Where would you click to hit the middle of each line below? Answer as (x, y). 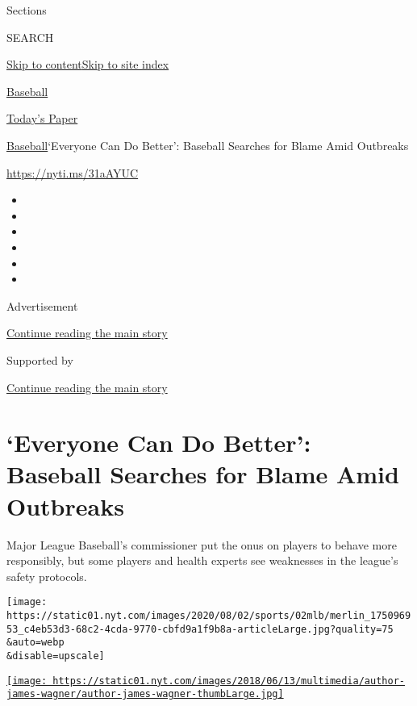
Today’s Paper (42, 118)
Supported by (40, 359)
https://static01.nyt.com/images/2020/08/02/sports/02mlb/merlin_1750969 (209, 616)
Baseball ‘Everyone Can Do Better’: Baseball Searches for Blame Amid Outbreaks (208, 145)
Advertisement (42, 305)
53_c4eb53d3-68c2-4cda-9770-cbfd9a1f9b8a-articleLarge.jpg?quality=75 (200, 629)
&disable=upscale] (56, 656)
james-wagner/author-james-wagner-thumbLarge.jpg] (145, 694)
